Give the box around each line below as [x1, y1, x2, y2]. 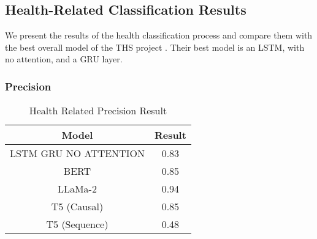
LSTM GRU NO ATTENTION [10, 146, 145, 161]
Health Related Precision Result [29, 103, 167, 118]
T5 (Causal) [51, 199, 104, 214]
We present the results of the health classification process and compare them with [5, 29, 313, 42]
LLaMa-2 [57, 182, 97, 196]
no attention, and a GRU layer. [5, 53, 123, 65]
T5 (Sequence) [46, 217, 109, 232]
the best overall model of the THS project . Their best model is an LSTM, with [5, 40, 305, 53]
